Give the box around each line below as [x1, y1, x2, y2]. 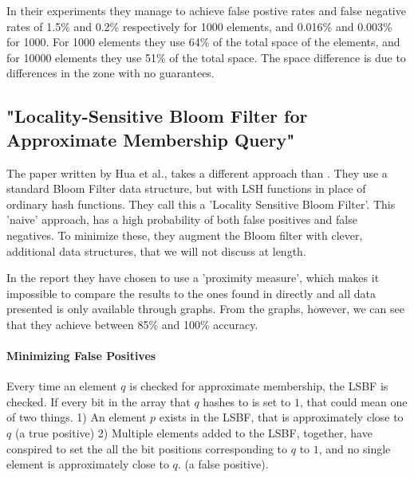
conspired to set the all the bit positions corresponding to [6, 440, 288, 456]
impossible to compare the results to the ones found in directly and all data [6, 284, 376, 301]
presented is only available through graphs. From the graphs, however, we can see [6, 300, 404, 317]
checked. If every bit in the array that [6, 393, 191, 409]
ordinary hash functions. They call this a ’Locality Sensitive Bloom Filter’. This [6, 195, 396, 212]
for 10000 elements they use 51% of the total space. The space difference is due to [6, 49, 406, 65]
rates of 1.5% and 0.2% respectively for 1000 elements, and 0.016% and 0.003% [6, 18, 392, 34]
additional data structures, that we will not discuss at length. [6, 242, 306, 259]
